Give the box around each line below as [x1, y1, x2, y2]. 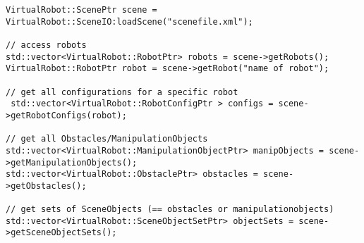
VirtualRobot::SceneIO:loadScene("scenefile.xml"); [6, 16, 253, 27]
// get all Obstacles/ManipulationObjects [6, 134, 208, 144]
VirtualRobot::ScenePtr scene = [6, 5, 157, 15]
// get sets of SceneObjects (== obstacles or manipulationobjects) [6, 204, 334, 215]
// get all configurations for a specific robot [6, 87, 238, 97]
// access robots [6, 39, 87, 50]
